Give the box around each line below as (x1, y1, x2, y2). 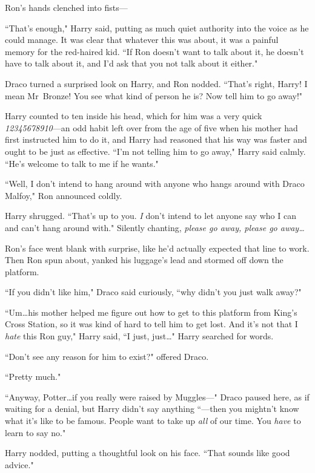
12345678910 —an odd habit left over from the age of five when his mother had (5, 121, 298, 134)
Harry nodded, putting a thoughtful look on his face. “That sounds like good (5, 446, 290, 459)
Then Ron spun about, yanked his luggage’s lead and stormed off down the (5, 253, 283, 266)
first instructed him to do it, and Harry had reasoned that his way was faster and (5, 133, 307, 146)
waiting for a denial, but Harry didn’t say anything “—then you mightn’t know (5, 402, 299, 415)
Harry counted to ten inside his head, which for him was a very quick (5, 109, 262, 122)
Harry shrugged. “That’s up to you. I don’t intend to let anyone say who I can (5, 209, 296, 222)
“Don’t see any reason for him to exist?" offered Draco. (5, 350, 209, 362)
